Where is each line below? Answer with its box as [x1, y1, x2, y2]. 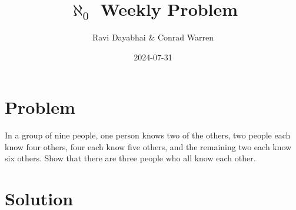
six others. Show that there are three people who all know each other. [5, 152, 256, 164]
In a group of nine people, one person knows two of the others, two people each [5, 129, 291, 141]
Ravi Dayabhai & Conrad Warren [92, 31, 214, 43]
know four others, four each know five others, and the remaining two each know [5, 140, 292, 153]
